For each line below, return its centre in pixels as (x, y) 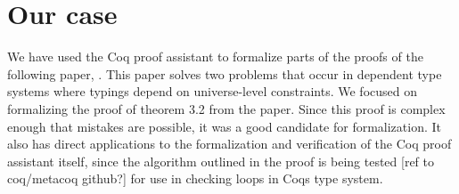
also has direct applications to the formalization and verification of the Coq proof (229, 144)
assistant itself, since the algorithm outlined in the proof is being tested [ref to (221, 161)
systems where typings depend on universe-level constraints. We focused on (212, 91)
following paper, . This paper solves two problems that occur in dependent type (225, 73)
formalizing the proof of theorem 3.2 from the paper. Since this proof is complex (226, 108)
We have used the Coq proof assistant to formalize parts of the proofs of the (215, 57)
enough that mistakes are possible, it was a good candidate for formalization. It (225, 126)
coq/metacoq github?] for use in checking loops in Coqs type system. (195, 178)
